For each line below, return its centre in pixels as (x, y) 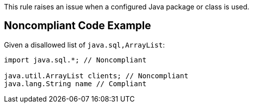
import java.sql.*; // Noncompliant (75, 60)
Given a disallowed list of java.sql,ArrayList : (84, 45)
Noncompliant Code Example (78, 26)
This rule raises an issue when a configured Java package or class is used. (127, 7)
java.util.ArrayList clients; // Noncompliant (96, 76)
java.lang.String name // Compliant (75, 83)
